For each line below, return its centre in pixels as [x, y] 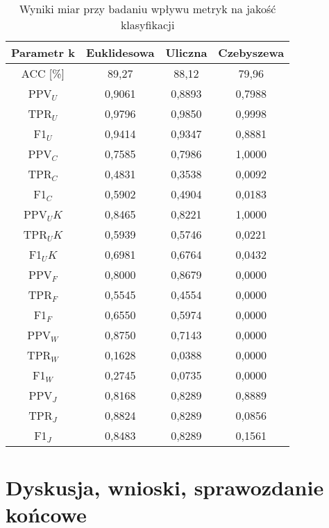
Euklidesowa [120, 52]
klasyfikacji [147, 25]
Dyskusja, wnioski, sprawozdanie [165, 487]
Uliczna [186, 52]
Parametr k [43, 52]
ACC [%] [43, 73]
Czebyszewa [251, 52]
